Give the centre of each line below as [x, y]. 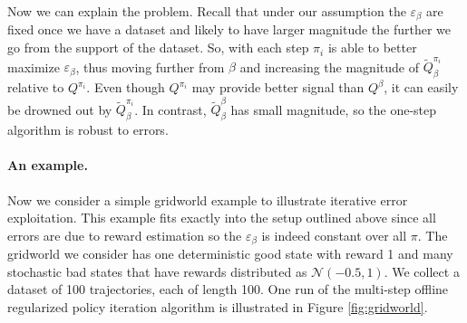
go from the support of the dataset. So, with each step [158, 47]
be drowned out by [60, 109]
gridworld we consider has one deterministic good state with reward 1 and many [230, 254]
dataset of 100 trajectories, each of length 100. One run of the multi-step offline [228, 289]
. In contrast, [170, 109]
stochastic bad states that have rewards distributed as [157, 271]
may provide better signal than [278, 87]
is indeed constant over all [334, 235]
